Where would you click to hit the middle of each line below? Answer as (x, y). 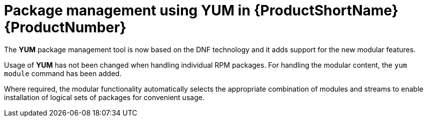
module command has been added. (63, 73)
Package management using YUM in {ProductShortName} (201, 10)
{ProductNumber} (65, 27)
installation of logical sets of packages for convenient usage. (104, 97)
